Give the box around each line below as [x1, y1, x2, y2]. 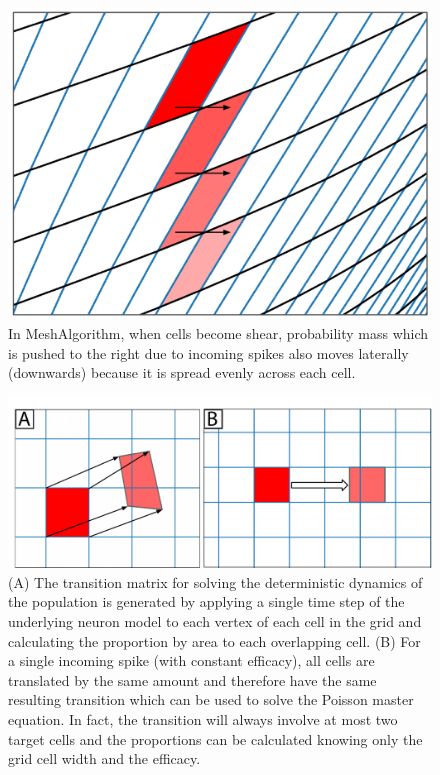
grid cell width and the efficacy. [8, 748, 201, 769]
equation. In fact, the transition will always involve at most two [8, 708, 398, 729]
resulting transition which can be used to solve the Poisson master [8, 689, 414, 710]
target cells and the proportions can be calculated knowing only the [8, 728, 423, 749]
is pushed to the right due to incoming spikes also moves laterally [8, 342, 409, 363]
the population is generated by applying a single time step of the [8, 591, 405, 612]
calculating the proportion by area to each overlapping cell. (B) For [8, 630, 421, 651]
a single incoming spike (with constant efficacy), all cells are [8, 650, 375, 671]
